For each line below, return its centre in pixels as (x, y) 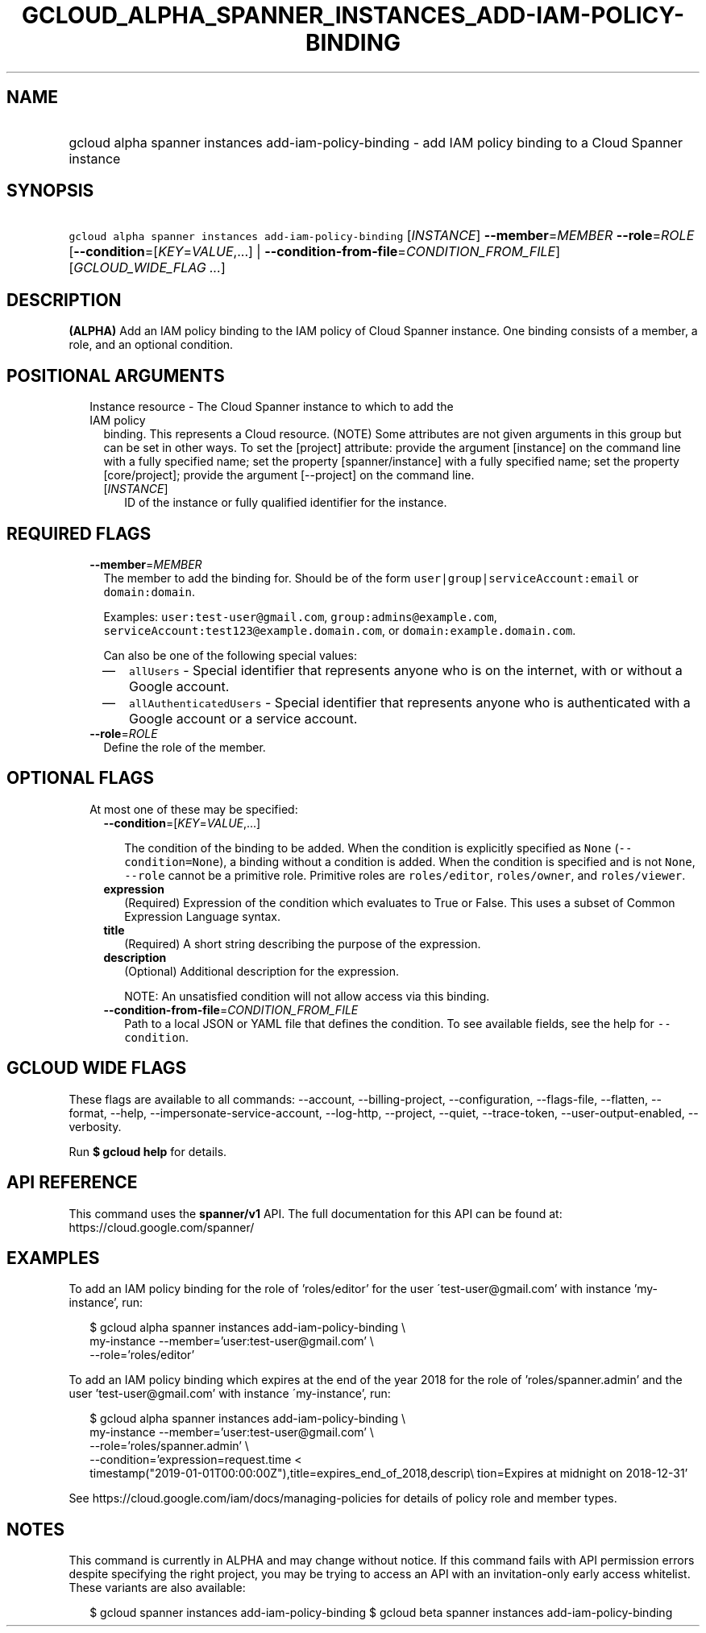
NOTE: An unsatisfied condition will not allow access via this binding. (307, 996)
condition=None (172, 862)
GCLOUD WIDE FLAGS (97, 1068)
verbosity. (95, 1126)
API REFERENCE (72, 1183)
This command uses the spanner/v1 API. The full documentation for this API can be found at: (316, 1213)
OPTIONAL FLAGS (80, 778)
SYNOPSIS (50, 191)
